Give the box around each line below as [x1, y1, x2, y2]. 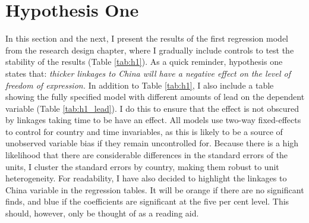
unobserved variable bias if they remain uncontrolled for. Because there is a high [5, 137, 299, 149]
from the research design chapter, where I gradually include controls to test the [5, 43, 294, 56]
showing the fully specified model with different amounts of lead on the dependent [5, 90, 305, 103]
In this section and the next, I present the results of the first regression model [5, 32, 288, 45]
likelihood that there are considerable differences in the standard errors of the [5, 149, 288, 161]
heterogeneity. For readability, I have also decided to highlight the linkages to [5, 172, 287, 184]
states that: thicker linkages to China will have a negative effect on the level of [5, 67, 291, 79]
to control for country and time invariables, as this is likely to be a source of [5, 125, 283, 137]
